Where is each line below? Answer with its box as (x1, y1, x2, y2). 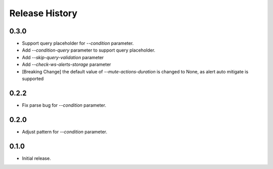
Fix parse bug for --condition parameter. (22, 102, 106, 108)
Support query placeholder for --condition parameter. (22, 40, 134, 47)
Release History (9, 8, 78, 19)
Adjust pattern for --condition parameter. (22, 129, 107, 135)
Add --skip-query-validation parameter (22, 54, 104, 60)
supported (22, 76, 44, 82)
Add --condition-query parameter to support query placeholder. (22, 47, 156, 53)
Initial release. (22, 155, 51, 161)
